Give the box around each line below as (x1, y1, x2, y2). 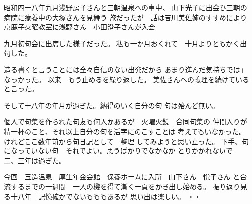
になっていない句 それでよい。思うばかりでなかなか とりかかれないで (4, 146, 233, 156)
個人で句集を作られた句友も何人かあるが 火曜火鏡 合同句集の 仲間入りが (4, 117, 247, 127)
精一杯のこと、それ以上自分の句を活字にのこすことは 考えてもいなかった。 (4, 126, 246, 136)
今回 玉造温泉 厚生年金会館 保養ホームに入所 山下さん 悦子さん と (4, 172, 240, 182)
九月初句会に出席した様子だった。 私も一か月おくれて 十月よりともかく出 (4, 38, 247, 48)
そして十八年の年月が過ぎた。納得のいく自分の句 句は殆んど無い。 (4, 100, 219, 110)
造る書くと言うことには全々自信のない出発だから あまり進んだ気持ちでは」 (4, 64, 247, 74)
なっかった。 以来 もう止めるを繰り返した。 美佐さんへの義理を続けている (4, 74, 249, 84)
